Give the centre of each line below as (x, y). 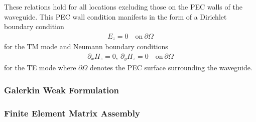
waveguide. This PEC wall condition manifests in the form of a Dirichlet (115, 16)
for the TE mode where (40, 68)
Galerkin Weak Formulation (62, 90)
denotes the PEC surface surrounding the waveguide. (171, 68)
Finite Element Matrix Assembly (72, 113)
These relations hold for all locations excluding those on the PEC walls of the (123, 7)
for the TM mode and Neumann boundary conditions (86, 46)
